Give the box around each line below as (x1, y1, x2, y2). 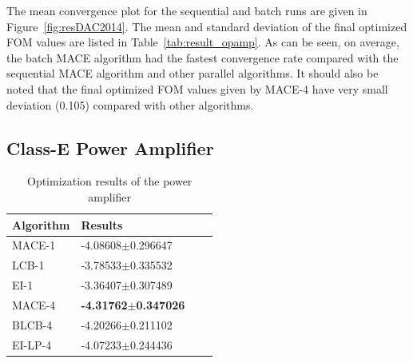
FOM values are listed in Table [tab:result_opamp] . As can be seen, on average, (6, 34, 399, 50)
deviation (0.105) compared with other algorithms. (6, 96, 254, 113)
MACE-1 (12, 237, 56, 253)
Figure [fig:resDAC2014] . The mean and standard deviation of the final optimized (6, 18, 407, 34)
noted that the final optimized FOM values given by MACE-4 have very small (6, 80, 388, 97)
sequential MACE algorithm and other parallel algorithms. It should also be (6, 65, 379, 82)
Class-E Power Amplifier (6, 135, 214, 160)
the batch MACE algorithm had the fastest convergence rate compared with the (6, 49, 399, 66)
